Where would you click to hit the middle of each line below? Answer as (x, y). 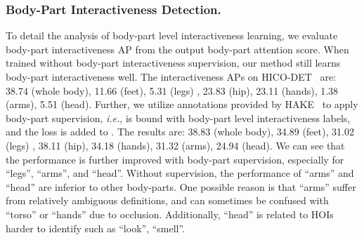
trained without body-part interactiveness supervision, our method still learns (173, 63)
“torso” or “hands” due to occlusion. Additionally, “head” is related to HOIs (170, 214)
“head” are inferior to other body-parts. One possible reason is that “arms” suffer (181, 186)
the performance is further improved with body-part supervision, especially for (175, 159)
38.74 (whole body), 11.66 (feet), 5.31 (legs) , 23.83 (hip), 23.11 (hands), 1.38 (172, 90)
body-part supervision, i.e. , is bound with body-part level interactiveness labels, (178, 118)
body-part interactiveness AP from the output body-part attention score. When (177, 49)
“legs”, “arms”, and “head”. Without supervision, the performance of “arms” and (180, 173)
